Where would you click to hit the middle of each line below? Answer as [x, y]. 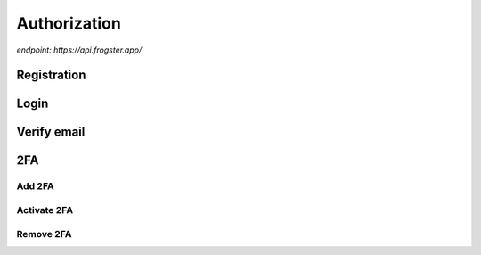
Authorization [69, 23]
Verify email [51, 132]
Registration [51, 75]
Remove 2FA [44, 234]
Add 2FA [35, 186]
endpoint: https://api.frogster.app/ [79, 50]
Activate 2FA [45, 210]
